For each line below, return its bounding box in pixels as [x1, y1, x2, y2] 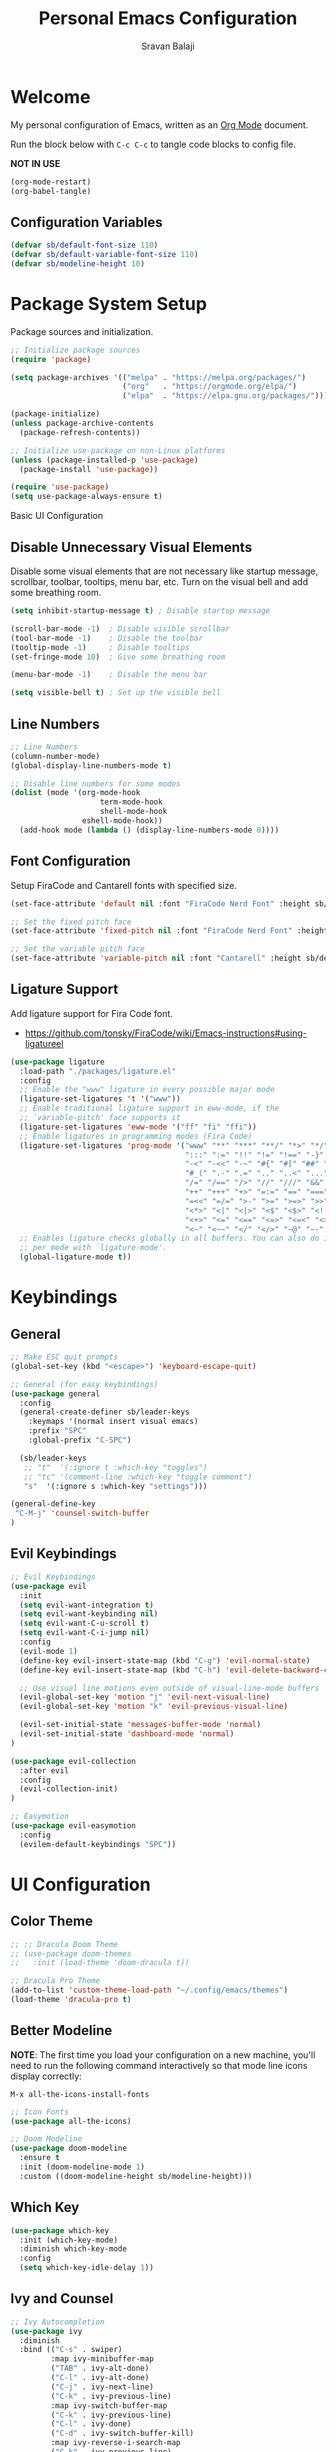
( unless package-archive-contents [10, 418, 155, 429]
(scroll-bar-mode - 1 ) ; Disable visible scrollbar [10, 623, 230, 634]
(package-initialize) [10, 409, 101, 419]
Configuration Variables [10, 213, 163, 231]
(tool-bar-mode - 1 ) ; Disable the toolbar [10, 633, 203, 643]
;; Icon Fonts [10, 2107, 70, 2117]
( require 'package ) [10, 354, 92, 364]
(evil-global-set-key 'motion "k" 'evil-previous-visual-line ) [19, 1702, 288, 1712]
